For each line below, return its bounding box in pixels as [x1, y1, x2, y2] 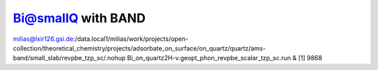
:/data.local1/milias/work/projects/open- [73, 35, 189, 43]
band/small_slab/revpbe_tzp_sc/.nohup [13, 54, 126, 62]
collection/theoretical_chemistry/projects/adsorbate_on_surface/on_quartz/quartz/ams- [13, 44, 266, 52]
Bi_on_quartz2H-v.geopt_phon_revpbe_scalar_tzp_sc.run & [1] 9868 [127, 54, 323, 62]
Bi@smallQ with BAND [13, 10, 146, 26]
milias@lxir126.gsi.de [13, 35, 73, 43]
